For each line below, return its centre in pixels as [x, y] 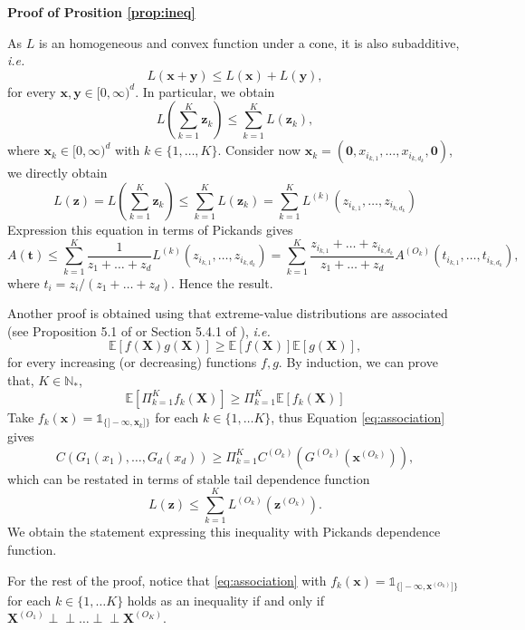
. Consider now [259, 150]
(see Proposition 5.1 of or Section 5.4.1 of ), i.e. [139, 330]
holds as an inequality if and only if [226, 600]
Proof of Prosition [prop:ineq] [101, 12]
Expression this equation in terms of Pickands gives [150, 229]
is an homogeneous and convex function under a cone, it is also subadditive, [249, 42]
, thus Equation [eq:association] [358, 417]
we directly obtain [57, 173]
